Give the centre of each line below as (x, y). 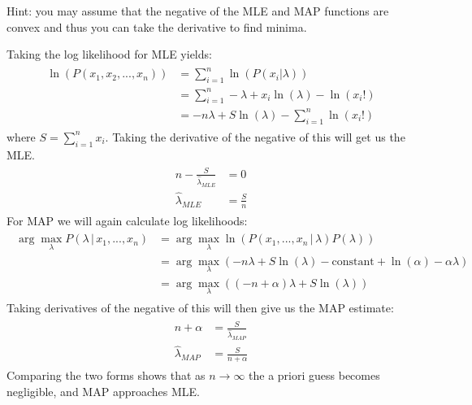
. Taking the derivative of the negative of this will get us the (255, 136)
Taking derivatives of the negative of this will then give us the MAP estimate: (200, 308)
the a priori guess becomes (314, 375)
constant (353, 261)
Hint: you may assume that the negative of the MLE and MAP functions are (198, 11)
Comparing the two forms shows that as (106, 375)
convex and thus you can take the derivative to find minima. (157, 26)
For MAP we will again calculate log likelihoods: (127, 220)
